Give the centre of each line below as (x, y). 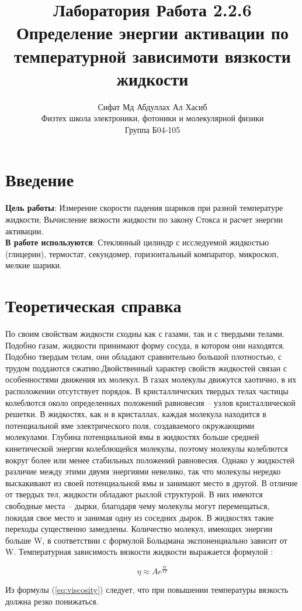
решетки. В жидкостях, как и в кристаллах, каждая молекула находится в (136, 414)
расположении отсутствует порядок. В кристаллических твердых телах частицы (147, 391)
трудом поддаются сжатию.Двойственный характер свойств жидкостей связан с (146, 368)
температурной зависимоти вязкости (152, 55)
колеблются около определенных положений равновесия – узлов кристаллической (150, 402)
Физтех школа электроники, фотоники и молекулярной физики (152, 118)
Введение (40, 180)
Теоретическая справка (93, 305)
